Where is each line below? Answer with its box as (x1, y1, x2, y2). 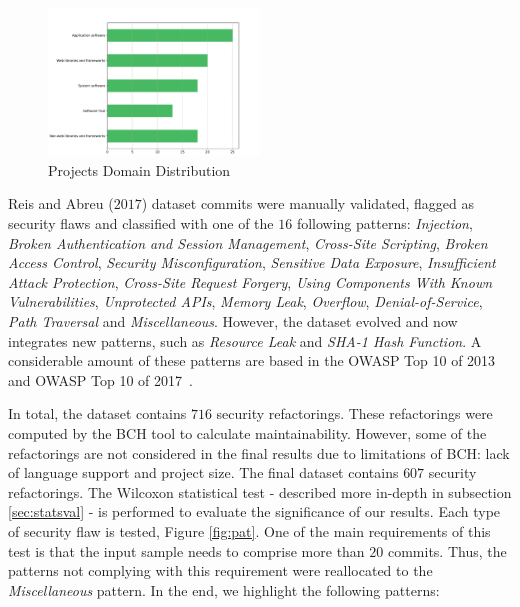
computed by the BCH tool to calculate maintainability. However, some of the (8, 422, 487, 443)
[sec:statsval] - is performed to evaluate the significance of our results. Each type (8, 501, 501, 522)
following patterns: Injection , (296, 213, 473, 234)
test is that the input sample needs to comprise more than (8, 540, 365, 561)
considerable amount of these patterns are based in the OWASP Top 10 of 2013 (8, 350, 496, 371)
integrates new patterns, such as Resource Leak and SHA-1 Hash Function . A (8, 330, 482, 351)
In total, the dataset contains (8, 403, 187, 424)
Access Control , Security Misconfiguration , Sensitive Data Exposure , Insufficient (8, 252, 496, 273)
